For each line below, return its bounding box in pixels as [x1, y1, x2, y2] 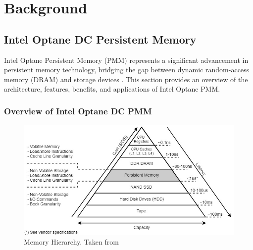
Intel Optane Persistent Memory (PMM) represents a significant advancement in [4, 54, 249, 65]
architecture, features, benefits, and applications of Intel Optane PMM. [4, 84, 220, 94]
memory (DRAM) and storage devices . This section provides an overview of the [4, 74, 248, 84]
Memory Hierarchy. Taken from [24, 237, 119, 247]
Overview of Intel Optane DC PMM [4, 104, 152, 117]
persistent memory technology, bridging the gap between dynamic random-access [4, 64, 250, 75]
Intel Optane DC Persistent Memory [4, 31, 197, 47]
